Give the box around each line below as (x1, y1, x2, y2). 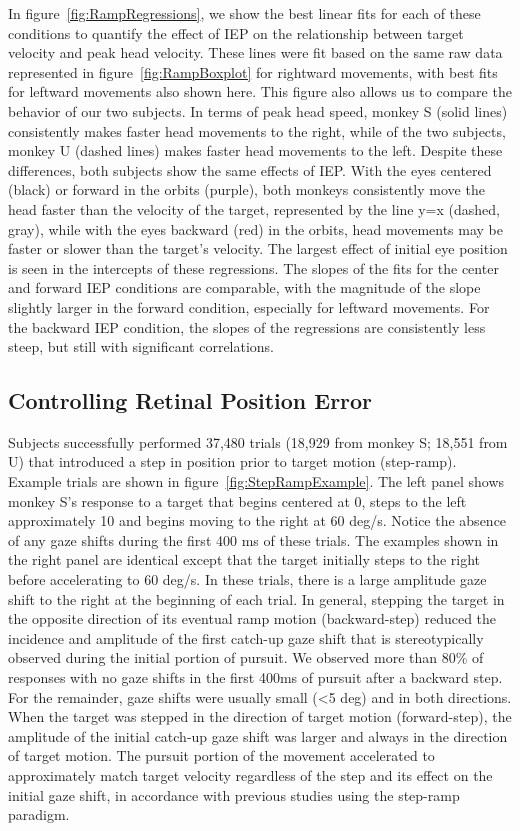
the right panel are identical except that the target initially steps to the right (8, 549, 481, 570)
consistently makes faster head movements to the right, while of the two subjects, (8, 120, 506, 141)
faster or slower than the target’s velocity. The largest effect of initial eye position (8, 238, 508, 259)
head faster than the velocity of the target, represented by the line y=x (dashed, (8, 198, 500, 219)
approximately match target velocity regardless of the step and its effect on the (8, 764, 493, 785)
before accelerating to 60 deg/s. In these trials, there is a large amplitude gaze (8, 569, 487, 590)
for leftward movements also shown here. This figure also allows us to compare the (8, 81, 512, 102)
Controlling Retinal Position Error (8, 385, 373, 416)
